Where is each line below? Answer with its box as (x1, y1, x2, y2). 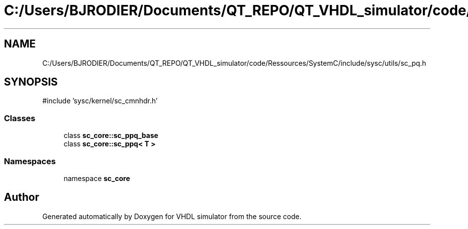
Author (4, 191, 39, 204)
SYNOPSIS (4, 76, 58, 89)
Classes (4, 113, 36, 123)
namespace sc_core (63, 174, 130, 183)
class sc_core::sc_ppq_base (63, 131, 159, 140)
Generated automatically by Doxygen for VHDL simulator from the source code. (42, 212, 302, 221)
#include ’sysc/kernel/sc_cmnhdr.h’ (42, 96, 158, 105)
